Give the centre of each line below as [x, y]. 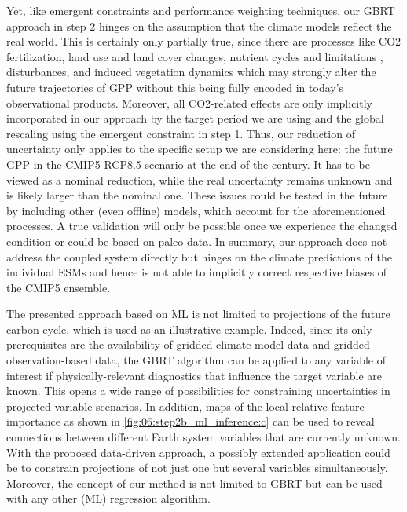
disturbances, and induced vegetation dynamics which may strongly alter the [191, 72]
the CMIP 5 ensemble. [59, 287]
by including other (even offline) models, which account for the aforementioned [196, 210]
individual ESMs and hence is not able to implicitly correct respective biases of [197, 272]
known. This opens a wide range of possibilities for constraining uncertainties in [198, 391]
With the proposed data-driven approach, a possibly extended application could [198, 452]
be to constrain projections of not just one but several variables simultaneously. [197, 468]
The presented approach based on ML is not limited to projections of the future [198, 314]
